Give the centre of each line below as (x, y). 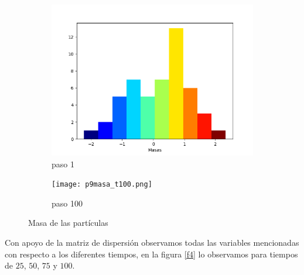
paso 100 (67, 203)
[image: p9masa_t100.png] (102, 185)
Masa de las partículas (68, 223)
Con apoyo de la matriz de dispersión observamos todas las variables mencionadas (152, 243)
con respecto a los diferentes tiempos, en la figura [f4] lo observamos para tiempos (151, 254)
